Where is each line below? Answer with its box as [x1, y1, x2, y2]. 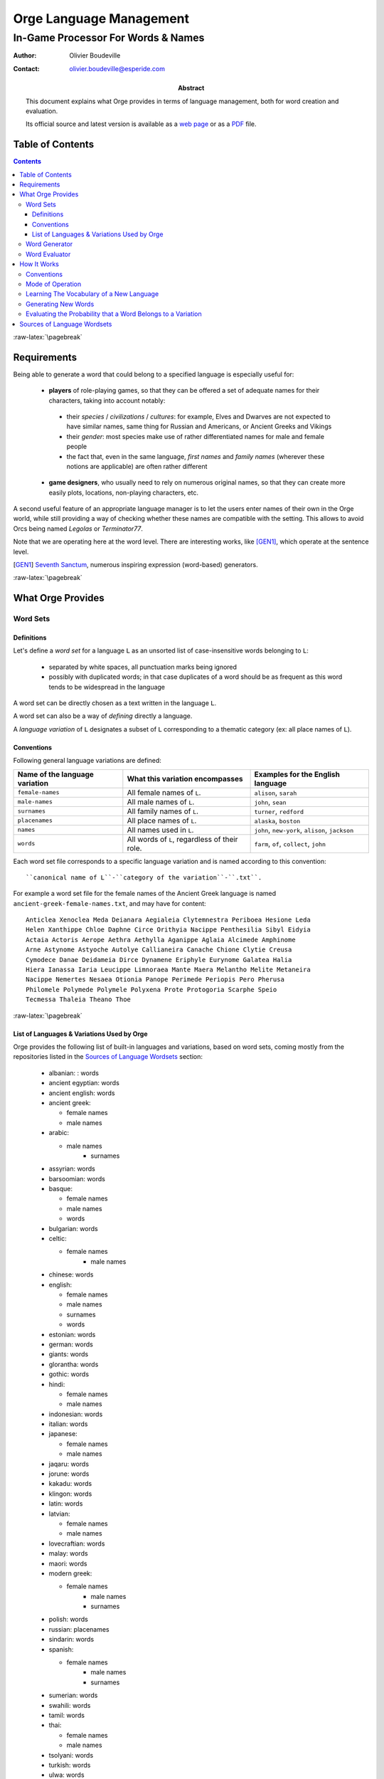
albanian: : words [48, 1068, 100, 1077]
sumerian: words [48, 1691, 98, 1700]
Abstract [178, 84, 205, 93]
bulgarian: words [48, 1224, 99, 1232]
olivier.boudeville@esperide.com [69, 64, 165, 73]
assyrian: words [48, 1164, 96, 1173]
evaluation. [26, 107, 58, 115]
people [66, 442, 87, 451]
